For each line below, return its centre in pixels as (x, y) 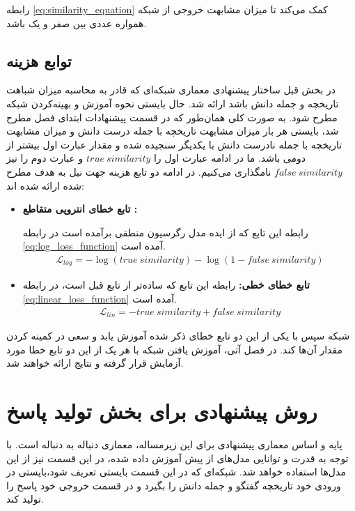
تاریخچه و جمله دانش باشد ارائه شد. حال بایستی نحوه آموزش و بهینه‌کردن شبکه (173, 103)
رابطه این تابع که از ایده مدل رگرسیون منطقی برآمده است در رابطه (165, 232)
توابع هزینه (39, 60)
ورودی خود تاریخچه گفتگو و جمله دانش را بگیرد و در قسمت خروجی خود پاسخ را (174, 485)
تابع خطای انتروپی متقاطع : (80, 209)
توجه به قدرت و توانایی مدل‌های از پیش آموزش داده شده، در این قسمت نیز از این (177, 458)
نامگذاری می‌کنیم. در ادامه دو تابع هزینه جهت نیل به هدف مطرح (139, 171)
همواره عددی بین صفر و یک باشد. (77, 23)
